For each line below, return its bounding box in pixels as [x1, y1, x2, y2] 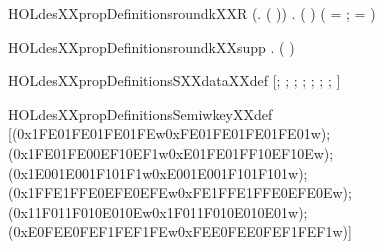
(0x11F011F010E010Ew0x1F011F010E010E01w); [8, 201, 308, 222]
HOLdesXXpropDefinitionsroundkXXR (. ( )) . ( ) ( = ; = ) [8, 3, 376, 23]
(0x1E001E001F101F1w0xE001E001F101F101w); [8, 162, 308, 183]
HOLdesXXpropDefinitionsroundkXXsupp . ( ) [8, 36, 295, 57]
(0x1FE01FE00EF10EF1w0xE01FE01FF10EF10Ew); [8, 142, 334, 163]
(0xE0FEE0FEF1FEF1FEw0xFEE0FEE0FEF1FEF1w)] [8, 221, 352, 242]
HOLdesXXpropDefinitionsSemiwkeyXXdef [8, 103, 273, 124]
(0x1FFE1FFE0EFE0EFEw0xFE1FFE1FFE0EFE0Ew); [8, 182, 352, 203]
